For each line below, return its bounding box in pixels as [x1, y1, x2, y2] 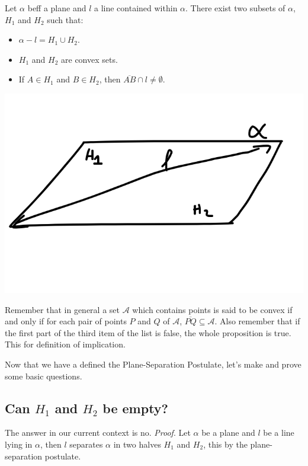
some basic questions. [5, 369, 82, 382]
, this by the [203, 438, 248, 450]
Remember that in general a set [5, 303, 120, 315]
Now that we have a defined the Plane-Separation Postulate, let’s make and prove [5, 358, 301, 370]
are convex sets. [61, 53, 118, 65]
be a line [263, 426, 294, 439]
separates [69, 438, 103, 450]
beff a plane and [27, 2, 86, 14]
